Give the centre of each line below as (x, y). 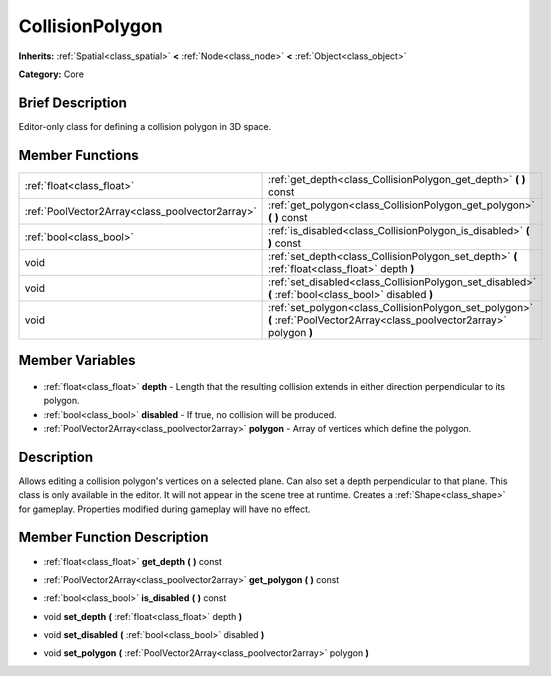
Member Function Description (113, 537)
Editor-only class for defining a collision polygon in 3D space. (145, 126)
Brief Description (72, 102)
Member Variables (77, 360)
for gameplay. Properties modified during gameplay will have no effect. (164, 509)
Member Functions (78, 155)
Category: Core (51, 74)
